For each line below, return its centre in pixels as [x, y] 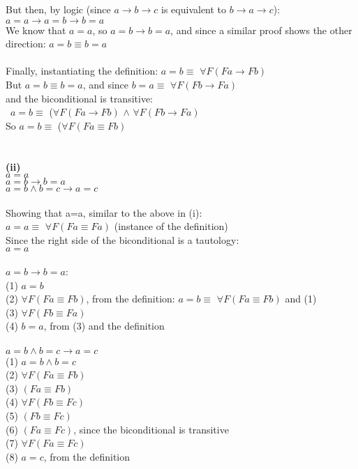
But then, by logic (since [58, 9]
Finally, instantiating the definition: [82, 71]
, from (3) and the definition [104, 326]
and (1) [301, 299]
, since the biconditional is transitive [151, 429]
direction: [26, 44]
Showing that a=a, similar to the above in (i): [104, 212]
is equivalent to [194, 9]
